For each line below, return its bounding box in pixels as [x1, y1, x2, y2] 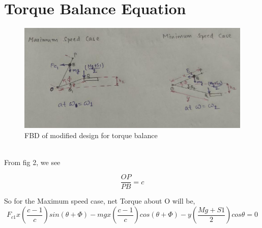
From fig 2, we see [4, 156, 61, 167]
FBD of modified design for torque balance [24, 129, 158, 140]
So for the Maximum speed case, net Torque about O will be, [4, 196, 195, 206]
